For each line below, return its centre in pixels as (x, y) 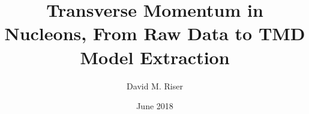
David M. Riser (155, 85)
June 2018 (155, 106)
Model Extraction (155, 57)
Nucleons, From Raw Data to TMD (155, 33)
